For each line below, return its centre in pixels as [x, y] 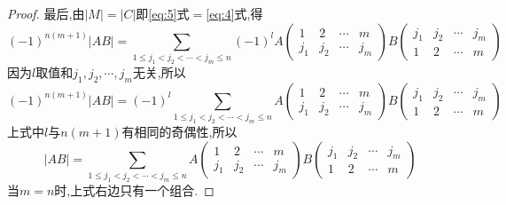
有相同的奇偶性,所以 [179, 131]
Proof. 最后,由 [46, 13]
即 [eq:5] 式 [163, 13]
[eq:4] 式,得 [234, 13]
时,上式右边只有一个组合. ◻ [134, 189]
